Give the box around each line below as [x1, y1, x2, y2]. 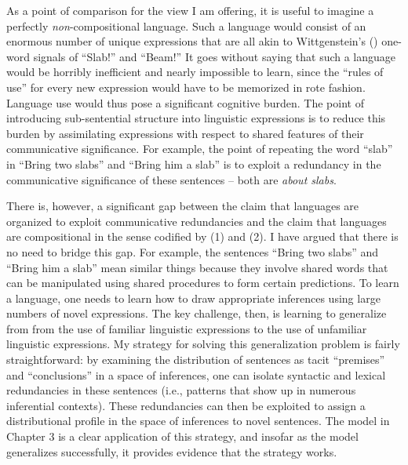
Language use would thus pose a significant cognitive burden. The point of [6, 94, 364, 111]
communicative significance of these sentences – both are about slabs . [6, 171, 337, 187]
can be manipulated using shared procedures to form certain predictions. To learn [6, 274, 399, 291]
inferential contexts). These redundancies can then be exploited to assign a [6, 397, 366, 413]
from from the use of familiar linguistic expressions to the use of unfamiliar [6, 320, 367, 336]
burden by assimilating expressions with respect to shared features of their [6, 125, 364, 141]
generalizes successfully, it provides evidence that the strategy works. [6, 443, 337, 460]
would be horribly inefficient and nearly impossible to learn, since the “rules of [6, 64, 384, 80]
